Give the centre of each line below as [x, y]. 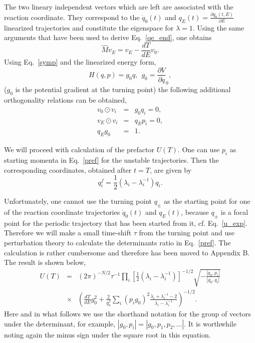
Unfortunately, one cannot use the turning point [78, 201]
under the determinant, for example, [60, 323]
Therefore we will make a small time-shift [68, 233]
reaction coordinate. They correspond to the [72, 17]
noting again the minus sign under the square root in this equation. [107, 334]
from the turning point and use [187, 233]
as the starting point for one [207, 201]
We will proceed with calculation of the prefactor [79, 149]
